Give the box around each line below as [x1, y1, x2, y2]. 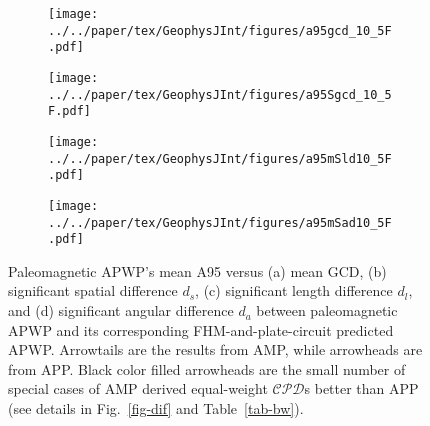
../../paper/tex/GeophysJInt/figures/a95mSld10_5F [48, 151, 392, 166]
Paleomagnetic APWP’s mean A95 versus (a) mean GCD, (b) [8, 260, 387, 281]
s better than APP [304, 378, 419, 399]
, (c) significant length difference [195, 280, 393, 301]
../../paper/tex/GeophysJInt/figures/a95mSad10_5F [48, 215, 392, 230]
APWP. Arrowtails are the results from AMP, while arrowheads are [8, 339, 423, 360]
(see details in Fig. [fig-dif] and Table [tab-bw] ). [8, 398, 304, 419]
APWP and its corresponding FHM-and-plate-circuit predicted [8, 319, 394, 340]
